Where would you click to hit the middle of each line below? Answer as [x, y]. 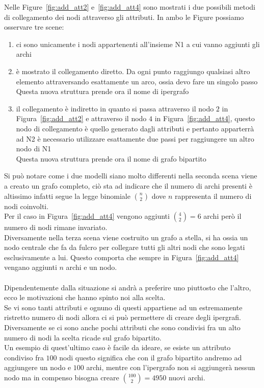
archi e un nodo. [91, 267]
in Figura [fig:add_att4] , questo [205, 118]
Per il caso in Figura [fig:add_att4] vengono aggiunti [87, 216]
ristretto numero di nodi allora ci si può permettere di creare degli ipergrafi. [123, 317]
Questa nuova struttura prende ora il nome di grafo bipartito [111, 158]
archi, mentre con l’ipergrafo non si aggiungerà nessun [171, 367]
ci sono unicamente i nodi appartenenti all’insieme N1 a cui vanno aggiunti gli [138, 44]
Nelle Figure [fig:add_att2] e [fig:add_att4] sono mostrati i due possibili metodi [130, 7]
